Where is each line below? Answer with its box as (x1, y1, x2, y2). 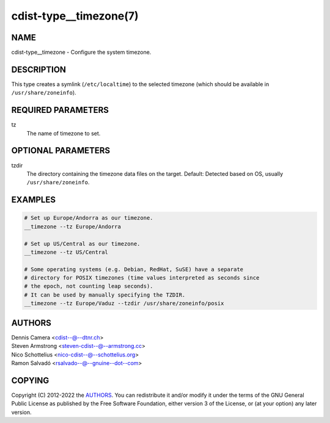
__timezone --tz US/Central (24, 248, 108, 256)
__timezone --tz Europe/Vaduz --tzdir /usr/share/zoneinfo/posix (24, 300, 224, 307)
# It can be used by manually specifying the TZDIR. (24, 291, 186, 298)
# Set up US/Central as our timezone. (24, 240, 141, 247)
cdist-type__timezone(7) (11, 9, 139, 23)
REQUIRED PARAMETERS (11, 105, 109, 115)
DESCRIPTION (11, 64, 67, 74)
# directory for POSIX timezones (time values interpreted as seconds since (24, 275, 260, 281)
